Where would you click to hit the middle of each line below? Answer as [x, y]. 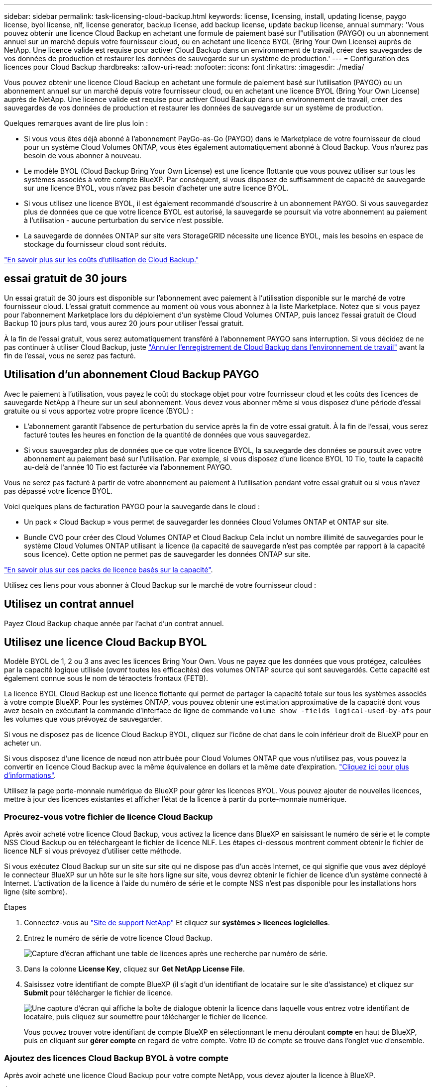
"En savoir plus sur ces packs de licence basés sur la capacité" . [109, 569]
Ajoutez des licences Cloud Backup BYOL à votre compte [116, 1058]
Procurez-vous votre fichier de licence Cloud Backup [109, 816]
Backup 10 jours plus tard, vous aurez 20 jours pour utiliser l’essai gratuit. [124, 323]
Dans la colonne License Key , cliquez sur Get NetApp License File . [134, 969]
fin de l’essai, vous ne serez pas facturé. [70, 355]
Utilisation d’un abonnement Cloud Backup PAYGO [132, 375]
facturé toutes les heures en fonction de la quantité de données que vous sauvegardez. [167, 435]
